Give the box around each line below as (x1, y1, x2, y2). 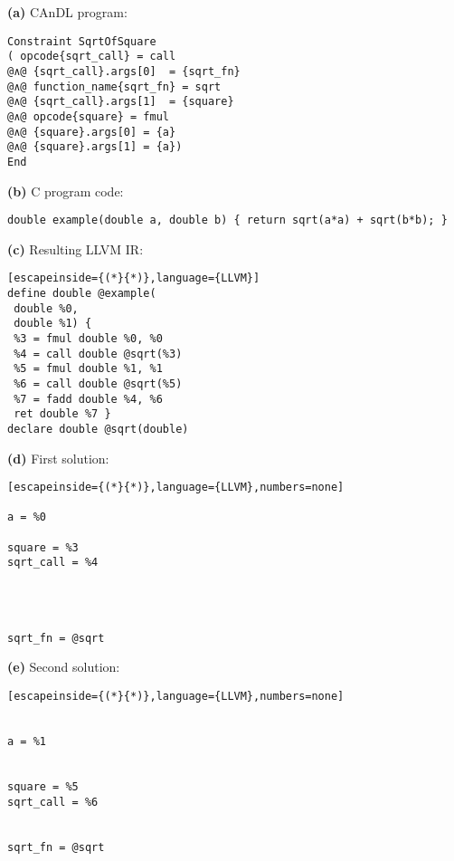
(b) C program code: (7, 181, 124, 200)
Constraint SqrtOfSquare (7, 34, 156, 48)
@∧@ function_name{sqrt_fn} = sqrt (7, 80, 222, 93)
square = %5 (7, 780, 79, 793)
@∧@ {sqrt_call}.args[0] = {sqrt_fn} (7, 64, 241, 78)
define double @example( (7, 287, 156, 300)
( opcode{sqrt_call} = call (7, 50, 176, 63)
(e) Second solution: (7, 657, 120, 676)
